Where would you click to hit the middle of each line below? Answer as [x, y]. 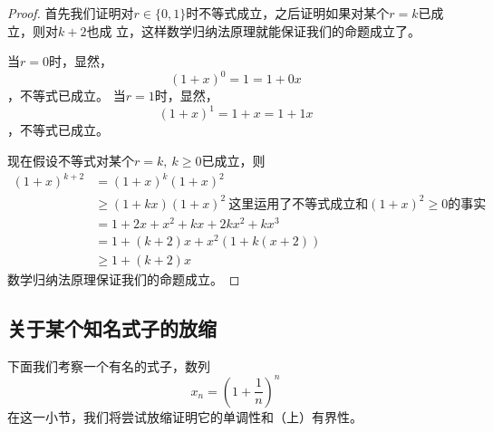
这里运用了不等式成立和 [299, 204]
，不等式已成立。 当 [67, 96]
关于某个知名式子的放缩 [112, 327]
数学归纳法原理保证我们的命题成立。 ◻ [124, 278]
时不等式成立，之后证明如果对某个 [288, 13]
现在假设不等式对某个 [71, 160]
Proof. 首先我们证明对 [71, 13]
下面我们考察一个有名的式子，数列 [109, 365]
